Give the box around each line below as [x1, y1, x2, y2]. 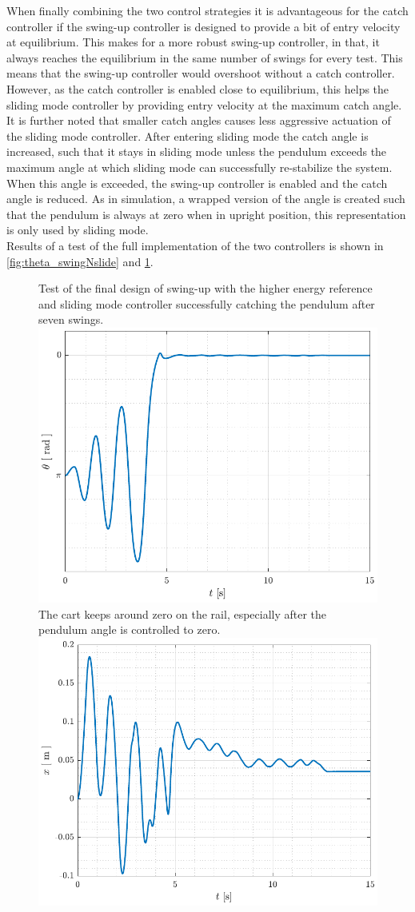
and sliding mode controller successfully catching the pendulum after [38, 295, 375, 312]
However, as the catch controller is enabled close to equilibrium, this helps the [6, 80, 389, 97]
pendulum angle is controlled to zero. [38, 621, 221, 638]
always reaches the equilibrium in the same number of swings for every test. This [6, 49, 403, 66]
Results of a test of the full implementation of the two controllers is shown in [6, 237, 384, 253]
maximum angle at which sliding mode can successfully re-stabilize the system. [6, 158, 393, 175]
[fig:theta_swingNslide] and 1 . [6, 253, 154, 269]
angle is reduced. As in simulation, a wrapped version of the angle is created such [6, 190, 405, 207]
